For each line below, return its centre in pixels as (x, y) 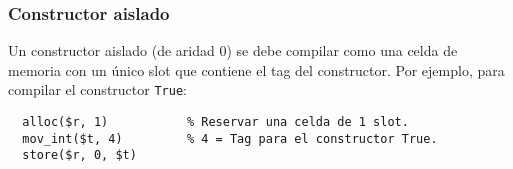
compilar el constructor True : (97, 89)
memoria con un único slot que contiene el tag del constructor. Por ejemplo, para (256, 69)
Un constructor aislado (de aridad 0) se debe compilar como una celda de (233, 50)
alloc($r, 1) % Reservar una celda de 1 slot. (215, 122)
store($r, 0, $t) (79, 155)
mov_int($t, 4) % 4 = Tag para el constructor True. (230, 138)
